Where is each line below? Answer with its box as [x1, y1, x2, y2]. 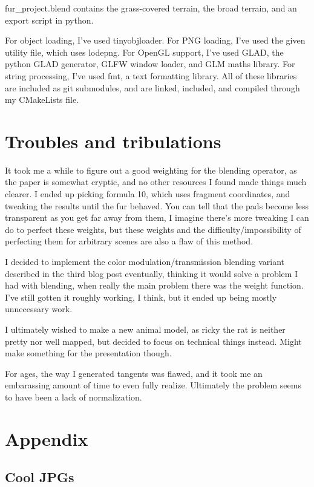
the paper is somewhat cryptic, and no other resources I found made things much [5, 175, 307, 188]
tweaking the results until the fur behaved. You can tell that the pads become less [5, 199, 309, 212]
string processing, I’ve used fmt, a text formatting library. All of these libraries [5, 69, 297, 82]
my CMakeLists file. [5, 93, 79, 106]
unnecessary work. [5, 302, 73, 315]
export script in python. [5, 13, 94, 26]
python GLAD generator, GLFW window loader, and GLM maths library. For [5, 57, 295, 70]
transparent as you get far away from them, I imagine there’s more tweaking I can [5, 211, 309, 224]
